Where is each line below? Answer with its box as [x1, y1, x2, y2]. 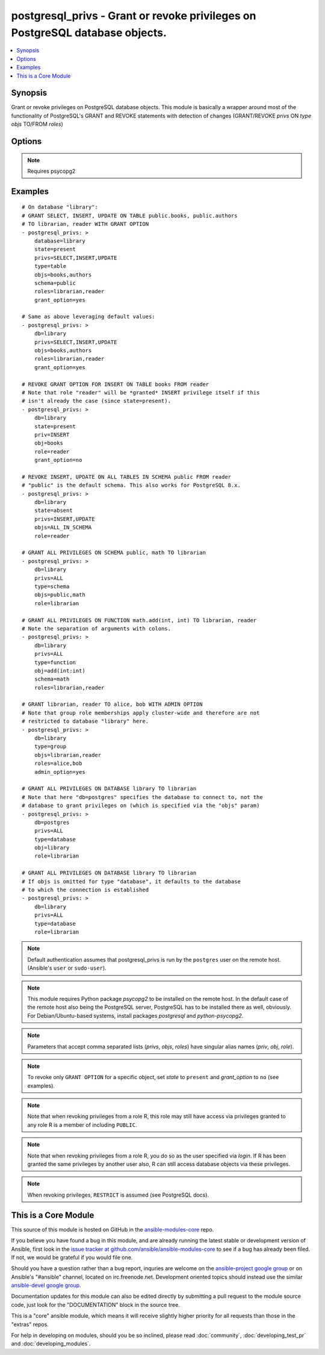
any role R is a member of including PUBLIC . [27, 1121, 137, 1129]
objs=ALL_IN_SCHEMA [34, 524, 92, 531]
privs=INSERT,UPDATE [34, 516, 95, 522]
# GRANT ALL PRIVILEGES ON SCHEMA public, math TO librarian [22, 549, 206, 556]
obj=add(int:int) [34, 667, 85, 674]
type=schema [34, 583, 70, 590]
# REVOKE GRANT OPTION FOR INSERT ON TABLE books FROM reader [22, 381, 209, 388]
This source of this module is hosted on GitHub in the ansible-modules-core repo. [11, 1226, 214, 1233]
